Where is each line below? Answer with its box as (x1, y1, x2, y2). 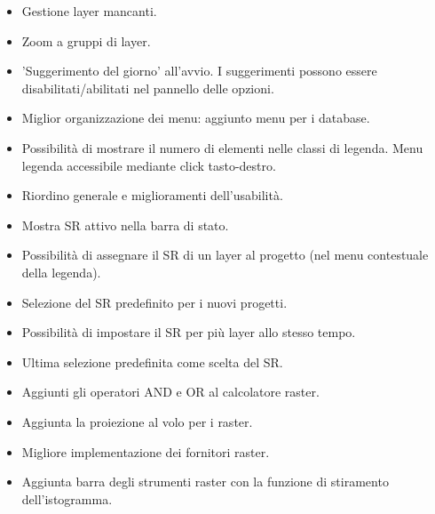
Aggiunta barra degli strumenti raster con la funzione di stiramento (21, 472, 389, 491)
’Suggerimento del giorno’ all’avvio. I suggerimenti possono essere (21, 61, 377, 80)
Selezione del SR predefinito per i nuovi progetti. (21, 293, 288, 311)
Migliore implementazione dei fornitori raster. (21, 442, 270, 461)
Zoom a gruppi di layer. (21, 31, 151, 50)
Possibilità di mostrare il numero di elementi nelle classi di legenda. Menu (21, 138, 423, 157)
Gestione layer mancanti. (21, 2, 157, 20)
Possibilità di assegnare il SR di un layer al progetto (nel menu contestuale (21, 245, 429, 264)
